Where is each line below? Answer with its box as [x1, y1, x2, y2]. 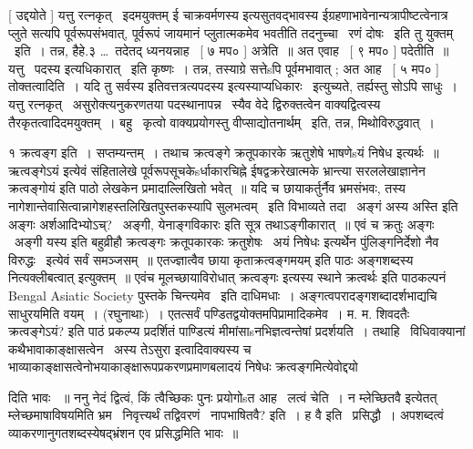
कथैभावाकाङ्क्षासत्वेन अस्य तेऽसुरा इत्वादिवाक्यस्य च [8, 339, 252, 358]
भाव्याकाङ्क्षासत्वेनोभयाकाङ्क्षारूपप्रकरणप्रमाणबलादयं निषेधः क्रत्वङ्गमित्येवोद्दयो [8, 357, 358, 376]
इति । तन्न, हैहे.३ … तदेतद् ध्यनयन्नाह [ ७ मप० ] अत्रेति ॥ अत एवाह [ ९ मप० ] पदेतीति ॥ [14, 41, 449, 60]
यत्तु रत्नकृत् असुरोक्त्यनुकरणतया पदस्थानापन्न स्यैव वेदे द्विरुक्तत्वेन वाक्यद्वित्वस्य [8, 94, 381, 113]
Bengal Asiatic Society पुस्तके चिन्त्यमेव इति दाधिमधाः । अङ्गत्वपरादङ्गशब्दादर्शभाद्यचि [8, 285, 437, 304]
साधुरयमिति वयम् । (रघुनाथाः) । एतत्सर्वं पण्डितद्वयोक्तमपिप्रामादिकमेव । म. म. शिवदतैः [8, 303, 410, 322]
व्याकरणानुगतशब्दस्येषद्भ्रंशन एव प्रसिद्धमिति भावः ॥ [8, 423, 239, 443]
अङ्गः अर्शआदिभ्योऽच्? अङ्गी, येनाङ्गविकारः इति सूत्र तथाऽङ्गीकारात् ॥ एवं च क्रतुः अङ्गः [8, 214, 435, 233]
